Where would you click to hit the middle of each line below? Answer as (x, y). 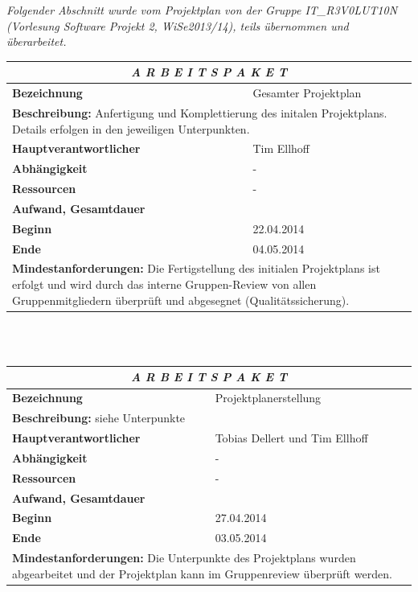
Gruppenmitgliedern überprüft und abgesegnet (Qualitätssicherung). (181, 300)
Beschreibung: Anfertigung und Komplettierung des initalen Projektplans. (200, 112)
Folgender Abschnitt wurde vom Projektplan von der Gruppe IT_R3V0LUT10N (202, 10)
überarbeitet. (37, 41)
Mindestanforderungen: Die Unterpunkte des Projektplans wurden (184, 558)
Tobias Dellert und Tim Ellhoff (291, 437)
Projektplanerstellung (268, 398)
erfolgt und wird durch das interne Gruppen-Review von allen (164, 284)
